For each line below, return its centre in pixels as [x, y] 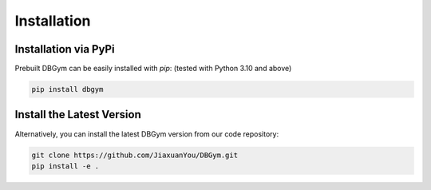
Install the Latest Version [78, 115]
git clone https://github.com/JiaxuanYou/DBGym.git [135, 155]
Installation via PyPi [65, 49]
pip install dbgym [67, 89]
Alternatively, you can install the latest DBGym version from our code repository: [147, 134]
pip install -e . [65, 166]
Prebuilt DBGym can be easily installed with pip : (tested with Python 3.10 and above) [153, 69]
